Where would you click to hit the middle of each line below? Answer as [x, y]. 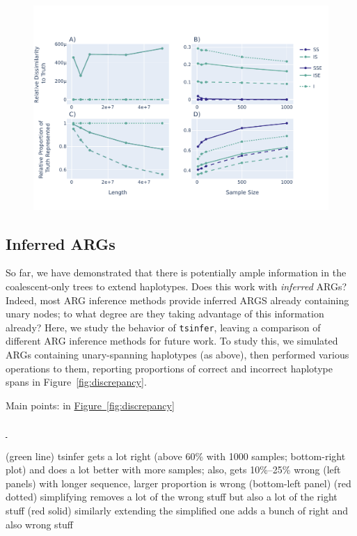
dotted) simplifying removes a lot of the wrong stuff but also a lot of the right [172, 497]
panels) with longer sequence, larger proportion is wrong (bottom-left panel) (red [178, 483]
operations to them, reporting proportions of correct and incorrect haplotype [169, 368]
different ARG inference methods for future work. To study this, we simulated [172, 341]
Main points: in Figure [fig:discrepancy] [90, 405]
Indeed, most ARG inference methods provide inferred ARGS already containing [177, 300]
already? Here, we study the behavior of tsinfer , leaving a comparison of [163, 327]
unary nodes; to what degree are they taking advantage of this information [165, 314]
